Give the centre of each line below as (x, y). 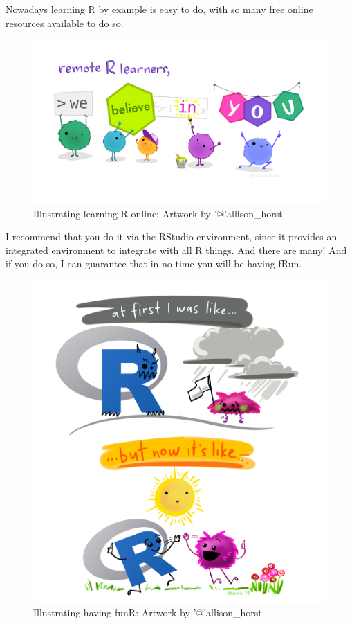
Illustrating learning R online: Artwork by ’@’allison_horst (158, 213)
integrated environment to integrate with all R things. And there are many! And (176, 250)
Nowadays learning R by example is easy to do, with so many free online (159, 9)
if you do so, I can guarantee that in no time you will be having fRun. (154, 264)
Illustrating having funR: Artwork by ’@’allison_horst (148, 612)
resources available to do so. (65, 23)
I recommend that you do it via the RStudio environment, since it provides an (172, 237)
